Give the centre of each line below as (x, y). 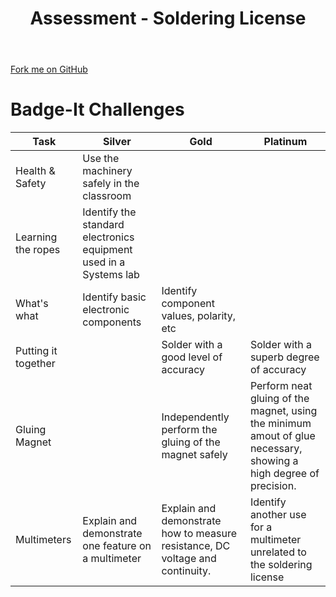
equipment (107, 250)
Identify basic (114, 297)
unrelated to (278, 552)
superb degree (284, 357)
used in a (104, 262)
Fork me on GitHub (49, 69)
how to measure (199, 534)
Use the (101, 159)
